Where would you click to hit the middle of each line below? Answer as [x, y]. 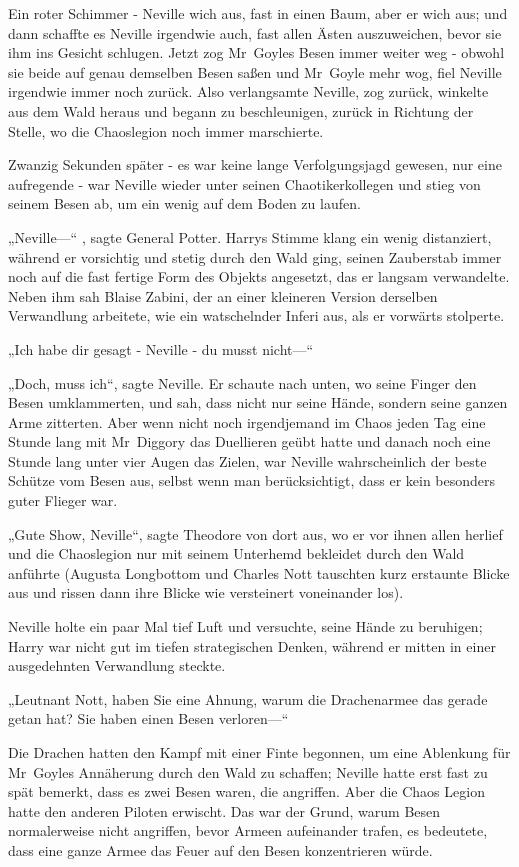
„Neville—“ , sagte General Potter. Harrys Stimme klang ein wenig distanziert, [250, 236]
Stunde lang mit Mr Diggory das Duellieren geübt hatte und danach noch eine [249, 441]
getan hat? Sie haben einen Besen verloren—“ [148, 718]
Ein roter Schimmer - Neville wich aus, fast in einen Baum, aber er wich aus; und [258, 13]
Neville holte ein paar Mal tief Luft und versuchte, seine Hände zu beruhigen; [245, 626]
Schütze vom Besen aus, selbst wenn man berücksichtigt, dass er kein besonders [252, 480]
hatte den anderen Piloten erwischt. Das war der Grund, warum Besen [224, 810]
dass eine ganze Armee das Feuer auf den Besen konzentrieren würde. [220, 849]
